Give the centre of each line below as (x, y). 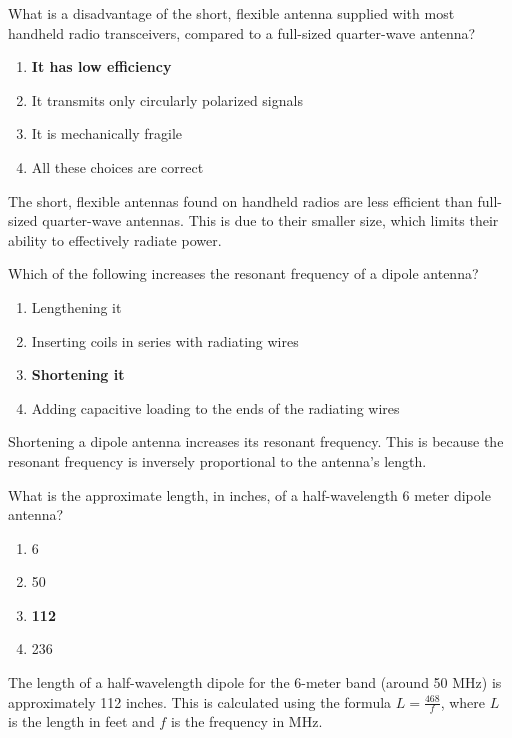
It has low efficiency (101, 66)
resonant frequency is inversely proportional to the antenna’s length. (217, 460)
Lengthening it (76, 306)
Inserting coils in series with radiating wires (165, 340)
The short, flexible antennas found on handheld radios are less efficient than (240, 200)
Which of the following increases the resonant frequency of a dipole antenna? (243, 273)
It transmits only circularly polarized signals (167, 99)
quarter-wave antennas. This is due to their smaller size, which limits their (270, 220)
